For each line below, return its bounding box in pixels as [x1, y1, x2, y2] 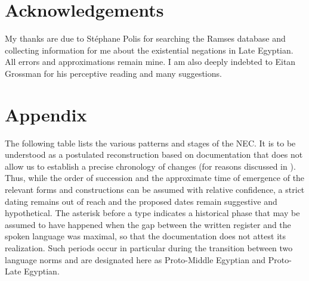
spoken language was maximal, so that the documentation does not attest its [5, 230, 286, 242]
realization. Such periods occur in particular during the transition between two [5, 241, 293, 254]
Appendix [5, 102, 87, 126]
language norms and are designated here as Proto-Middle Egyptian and [5, 253, 266, 266]
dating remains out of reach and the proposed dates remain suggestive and [5, 195, 277, 207]
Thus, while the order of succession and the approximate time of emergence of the [5, 171, 305, 184]
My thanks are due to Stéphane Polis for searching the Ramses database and [5, 32, 286, 45]
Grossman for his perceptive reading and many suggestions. [5, 67, 222, 79]
